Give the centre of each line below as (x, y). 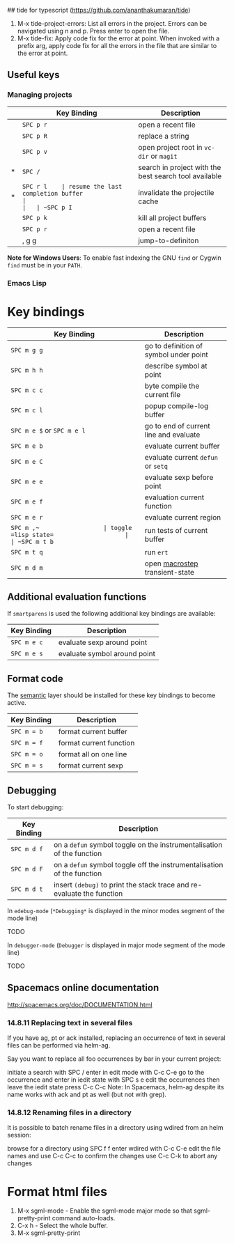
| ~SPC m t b (32, 542)
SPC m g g (27, 350)
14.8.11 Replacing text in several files (70, 1023)
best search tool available (180, 176)
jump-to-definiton (169, 240)
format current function (96, 743)
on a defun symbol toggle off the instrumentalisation (138, 864)
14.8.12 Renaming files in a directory (69, 1112)
